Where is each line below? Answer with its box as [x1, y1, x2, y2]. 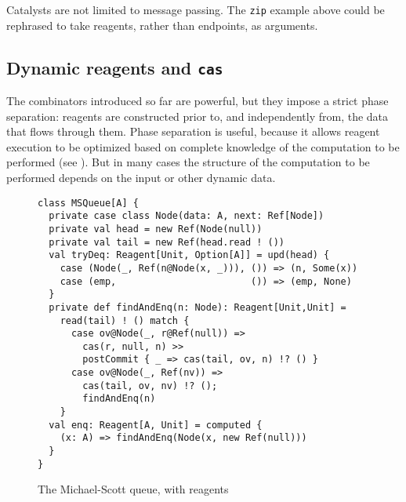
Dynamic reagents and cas [6, 55, 223, 79]
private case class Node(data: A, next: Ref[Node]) [49, 210, 324, 222]
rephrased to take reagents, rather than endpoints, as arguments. [6, 16, 318, 33]
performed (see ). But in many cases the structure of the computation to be [6, 154, 370, 170]
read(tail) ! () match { [60, 315, 190, 326]
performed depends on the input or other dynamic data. [6, 169, 276, 185]
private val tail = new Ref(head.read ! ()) [49, 236, 285, 248]
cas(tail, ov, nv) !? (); [82, 380, 218, 391]
